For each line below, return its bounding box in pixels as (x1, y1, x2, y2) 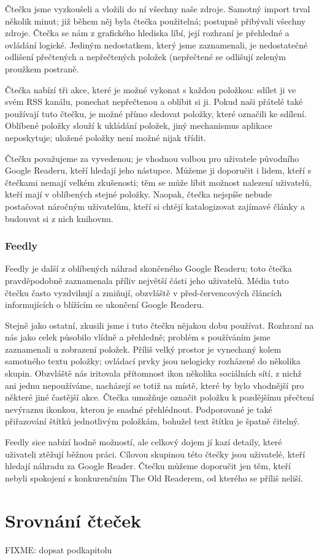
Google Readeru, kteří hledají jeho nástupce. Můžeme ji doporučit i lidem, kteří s (5, 164, 312, 177)
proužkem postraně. (5, 62, 79, 75)
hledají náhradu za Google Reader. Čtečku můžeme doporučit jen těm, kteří (5, 459, 291, 472)
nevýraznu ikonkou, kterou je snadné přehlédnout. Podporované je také (5, 402, 272, 415)
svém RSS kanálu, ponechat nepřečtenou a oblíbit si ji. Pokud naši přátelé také (5, 95, 303, 108)
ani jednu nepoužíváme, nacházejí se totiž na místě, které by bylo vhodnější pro (5, 378, 304, 391)
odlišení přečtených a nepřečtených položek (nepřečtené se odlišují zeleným (5, 50, 286, 63)
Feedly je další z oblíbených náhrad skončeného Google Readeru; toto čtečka (5, 262, 292, 275)
